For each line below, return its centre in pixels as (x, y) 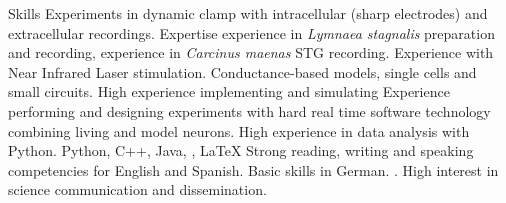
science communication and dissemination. (137, 189)
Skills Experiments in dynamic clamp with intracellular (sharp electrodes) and (248, 13)
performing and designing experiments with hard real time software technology (249, 110)
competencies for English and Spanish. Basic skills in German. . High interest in (253, 169)
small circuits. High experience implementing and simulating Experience (229, 91)
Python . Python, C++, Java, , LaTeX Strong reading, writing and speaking (241, 150)
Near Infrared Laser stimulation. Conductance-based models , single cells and (242, 71)
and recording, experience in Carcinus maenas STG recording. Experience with (251, 52)
